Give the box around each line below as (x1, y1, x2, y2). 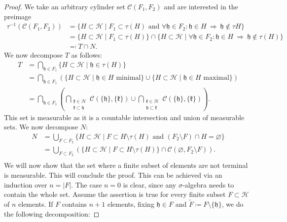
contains (62, 199, 87, 209)
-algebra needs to (182, 179, 234, 190)
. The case (71, 179, 102, 190)
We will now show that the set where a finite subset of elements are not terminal (4, 160, 248, 170)
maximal (203, 74, 229, 82)
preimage (4, 11, 32, 21)
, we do (221, 199, 244, 209)
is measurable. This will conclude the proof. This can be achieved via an (4, 170, 222, 180)
